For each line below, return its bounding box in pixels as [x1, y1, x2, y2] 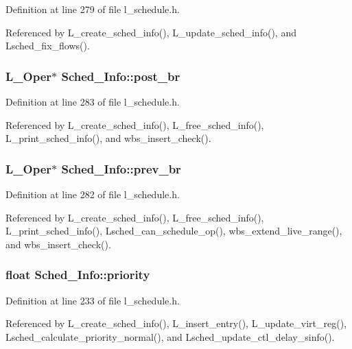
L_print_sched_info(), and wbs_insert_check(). [5, 131, 211, 145]
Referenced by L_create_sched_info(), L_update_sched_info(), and [5, 25, 296, 39]
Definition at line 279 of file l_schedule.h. [5, 2, 180, 16]
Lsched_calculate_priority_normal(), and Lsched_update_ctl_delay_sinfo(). [5, 329, 335, 344]
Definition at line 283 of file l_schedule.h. [5, 95, 180, 108]
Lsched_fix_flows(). [5, 38, 90, 53]
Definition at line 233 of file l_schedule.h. [5, 293, 180, 307]
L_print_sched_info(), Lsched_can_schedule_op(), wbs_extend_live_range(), [5, 224, 342, 238]
